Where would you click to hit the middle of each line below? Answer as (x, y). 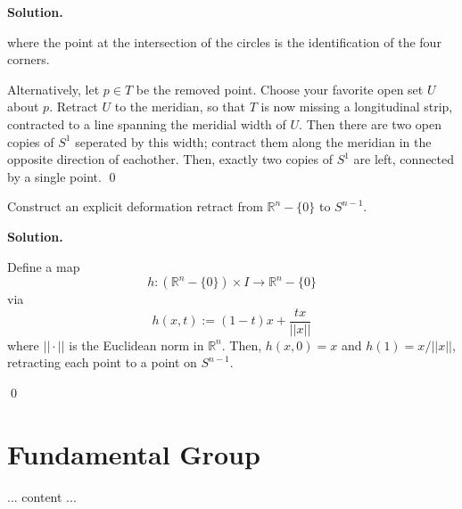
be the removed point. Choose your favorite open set (280, 89)
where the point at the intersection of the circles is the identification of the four (224, 41)
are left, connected (404, 159)
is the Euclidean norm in (136, 345)
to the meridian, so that (180, 107)
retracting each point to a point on (102, 362)
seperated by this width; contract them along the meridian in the (253, 141)
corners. (29, 59)
